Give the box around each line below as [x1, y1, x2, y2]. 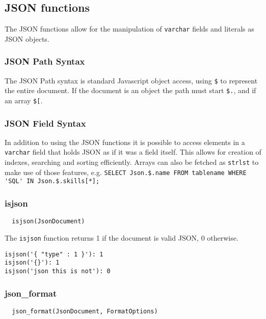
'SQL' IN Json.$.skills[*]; [5, 178, 100, 185]
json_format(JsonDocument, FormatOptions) [12, 307, 158, 315]
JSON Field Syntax [5, 117, 86, 129]
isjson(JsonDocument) [12, 218, 85, 225]
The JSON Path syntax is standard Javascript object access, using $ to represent [5, 75, 258, 85]
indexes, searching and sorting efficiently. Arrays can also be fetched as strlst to [5, 157, 259, 167]
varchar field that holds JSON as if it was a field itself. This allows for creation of [5, 147, 261, 157]
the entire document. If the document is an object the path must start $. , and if [5, 85, 256, 96]
